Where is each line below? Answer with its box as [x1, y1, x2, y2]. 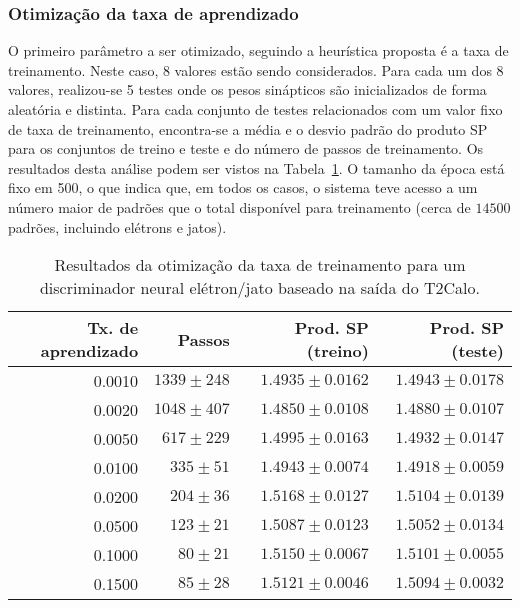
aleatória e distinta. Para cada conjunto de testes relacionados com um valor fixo [8, 99, 503, 119]
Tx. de [87, 316, 139, 340]
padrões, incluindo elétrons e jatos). [8, 216, 227, 237]
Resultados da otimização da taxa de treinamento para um [54, 253, 466, 277]
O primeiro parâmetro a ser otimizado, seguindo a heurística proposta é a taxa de [8, 40, 509, 61]
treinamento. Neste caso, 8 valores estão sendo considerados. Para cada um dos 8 [8, 59, 504, 80]
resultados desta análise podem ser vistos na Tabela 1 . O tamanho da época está [8, 157, 505, 178]
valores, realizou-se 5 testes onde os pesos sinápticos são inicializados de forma [8, 79, 487, 100]
